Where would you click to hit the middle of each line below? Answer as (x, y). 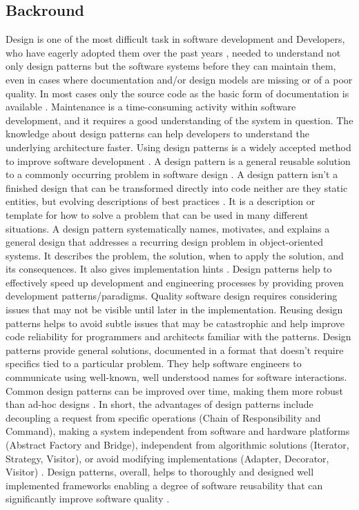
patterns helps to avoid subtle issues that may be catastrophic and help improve (175, 323)
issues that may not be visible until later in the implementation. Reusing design (174, 310)
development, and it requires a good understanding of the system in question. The (179, 120)
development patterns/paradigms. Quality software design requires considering (172, 296)
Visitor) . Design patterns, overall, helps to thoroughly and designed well (160, 472)
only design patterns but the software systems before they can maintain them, (171, 66)
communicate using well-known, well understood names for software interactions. (176, 377)
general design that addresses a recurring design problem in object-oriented (164, 242)
